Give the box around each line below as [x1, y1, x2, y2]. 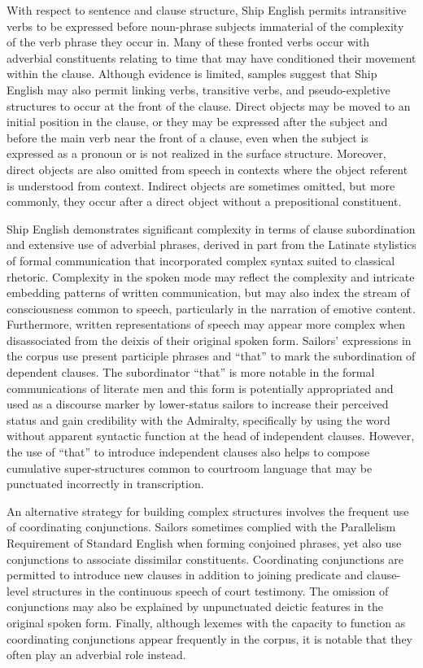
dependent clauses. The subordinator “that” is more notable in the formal [7, 364, 375, 381]
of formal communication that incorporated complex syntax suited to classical [7, 251, 395, 269]
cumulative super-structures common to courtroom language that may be [7, 459, 373, 476]
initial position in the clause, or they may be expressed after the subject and [7, 113, 388, 130]
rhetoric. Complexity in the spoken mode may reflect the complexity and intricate [7, 268, 415, 285]
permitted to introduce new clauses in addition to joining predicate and [7, 566, 364, 583]
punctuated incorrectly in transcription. [7, 475, 204, 492]
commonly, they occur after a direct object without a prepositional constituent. [7, 193, 402, 210]
